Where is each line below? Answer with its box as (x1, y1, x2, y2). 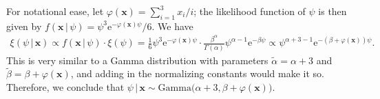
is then (318, 4, 347, 18)
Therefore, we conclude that (6, 80, 125, 94)
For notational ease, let (6, 4, 104, 18)
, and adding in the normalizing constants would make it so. (70, 66, 324, 81)
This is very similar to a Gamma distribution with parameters (6, 53, 268, 67)
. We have (151, 18, 193, 33)
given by (6, 18, 42, 33)
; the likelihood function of (193, 4, 306, 18)
